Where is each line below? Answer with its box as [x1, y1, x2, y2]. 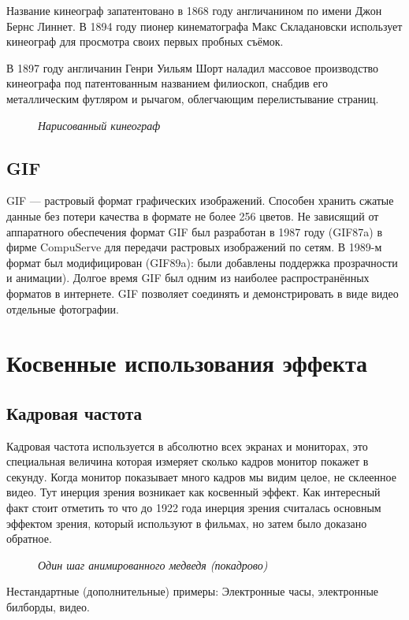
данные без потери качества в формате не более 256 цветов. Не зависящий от [6, 207, 379, 224]
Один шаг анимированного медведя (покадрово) [38, 556, 268, 573]
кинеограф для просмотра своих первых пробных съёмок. [6, 33, 284, 50]
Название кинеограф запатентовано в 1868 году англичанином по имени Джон [6, 2, 382, 18]
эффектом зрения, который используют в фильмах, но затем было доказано [6, 514, 367, 531]
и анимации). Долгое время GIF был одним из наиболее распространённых [6, 269, 370, 286]
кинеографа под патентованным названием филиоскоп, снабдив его [6, 75, 328, 91]
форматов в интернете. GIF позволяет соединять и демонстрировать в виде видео [6, 284, 399, 301]
